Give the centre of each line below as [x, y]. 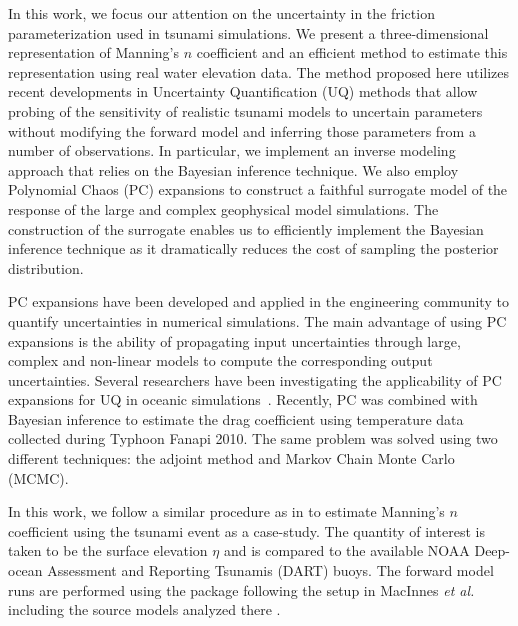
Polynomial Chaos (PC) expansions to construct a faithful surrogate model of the [258, 189]
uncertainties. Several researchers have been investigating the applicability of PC [255, 379]
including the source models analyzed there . [144, 609]
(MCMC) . [38, 477]
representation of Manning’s [93, 52]
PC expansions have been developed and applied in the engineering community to [258, 301]
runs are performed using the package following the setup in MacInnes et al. [241, 589]
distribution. [46, 267]
